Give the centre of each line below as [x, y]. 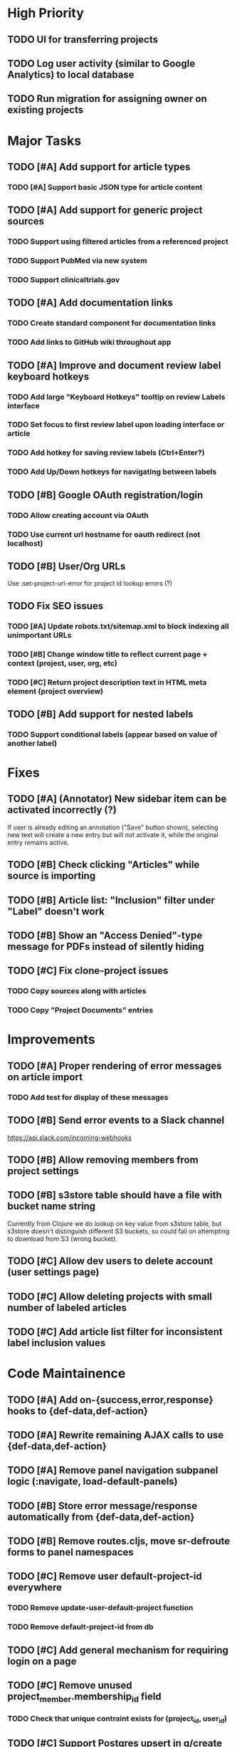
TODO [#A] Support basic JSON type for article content [105, 187]
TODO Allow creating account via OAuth [78, 515]
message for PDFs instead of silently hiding [106, 947]
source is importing [52, 876]
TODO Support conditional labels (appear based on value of [112, 734]
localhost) [25, 543]
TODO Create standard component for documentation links [112, 323]
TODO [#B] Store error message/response [102, 1506]
